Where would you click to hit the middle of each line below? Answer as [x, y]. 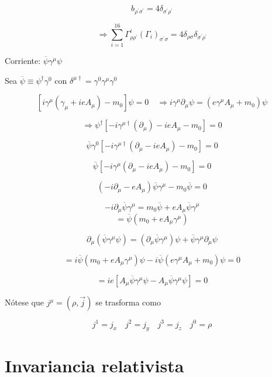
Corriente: [23, 61]
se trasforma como [128, 302]
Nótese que [24, 302]
